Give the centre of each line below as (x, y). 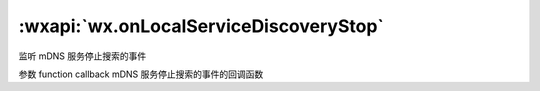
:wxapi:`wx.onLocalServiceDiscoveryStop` (201, 26)
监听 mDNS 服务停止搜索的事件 (82, 56)
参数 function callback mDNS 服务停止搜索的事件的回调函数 (141, 74)
